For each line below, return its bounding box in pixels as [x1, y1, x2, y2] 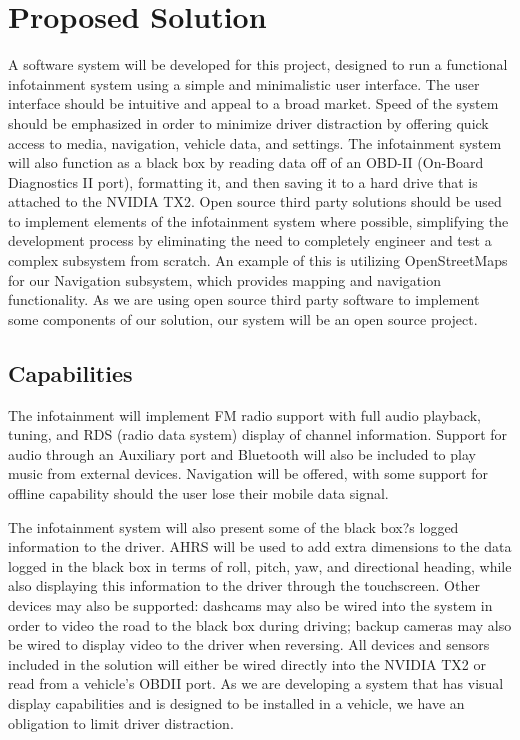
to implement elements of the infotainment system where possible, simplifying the [8, 210, 509, 231]
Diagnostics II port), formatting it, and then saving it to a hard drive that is [8, 171, 478, 192]
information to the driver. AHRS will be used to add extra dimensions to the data [8, 536, 512, 557]
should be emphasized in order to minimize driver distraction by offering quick [8, 112, 489, 133]
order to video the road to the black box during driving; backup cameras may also [8, 614, 512, 635]
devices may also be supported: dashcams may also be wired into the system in [8, 594, 493, 615]
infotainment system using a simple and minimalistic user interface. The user [8, 73, 480, 94]
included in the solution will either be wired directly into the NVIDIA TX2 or [8, 653, 487, 674]
